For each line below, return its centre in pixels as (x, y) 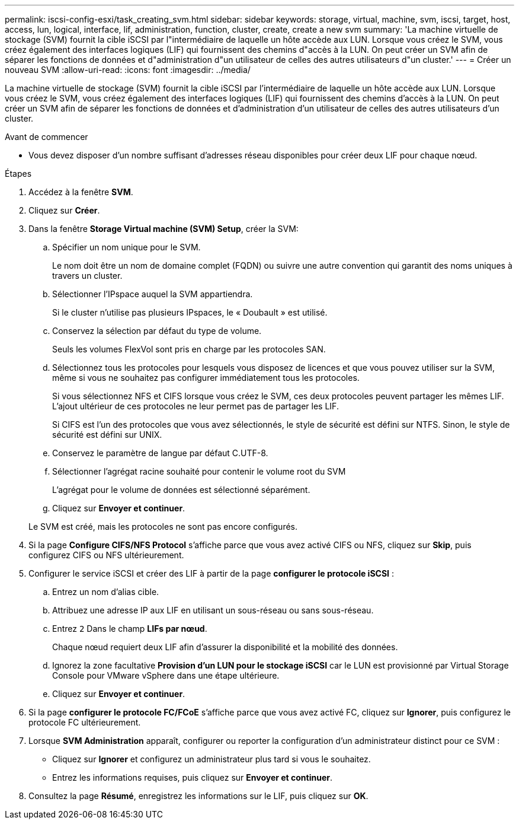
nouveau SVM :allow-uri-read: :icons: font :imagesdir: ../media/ (128, 70)
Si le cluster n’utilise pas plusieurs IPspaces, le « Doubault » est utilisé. (190, 312)
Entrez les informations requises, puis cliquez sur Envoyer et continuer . (193, 777)
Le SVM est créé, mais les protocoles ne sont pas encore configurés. (163, 526)
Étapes (18, 174)
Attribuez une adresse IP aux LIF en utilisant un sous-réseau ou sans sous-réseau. (213, 610)
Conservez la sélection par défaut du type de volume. (157, 331)
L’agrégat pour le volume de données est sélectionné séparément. (181, 490)
